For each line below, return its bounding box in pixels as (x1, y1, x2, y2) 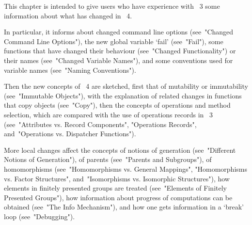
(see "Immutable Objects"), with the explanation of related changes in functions (4, 90, 242, 100)
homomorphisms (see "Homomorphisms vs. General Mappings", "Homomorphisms (4, 163, 247, 174)
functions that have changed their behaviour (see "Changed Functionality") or (4, 46, 236, 56)
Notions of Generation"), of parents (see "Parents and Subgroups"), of (4, 154, 212, 164)
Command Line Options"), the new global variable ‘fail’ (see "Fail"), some (4, 36, 223, 46)
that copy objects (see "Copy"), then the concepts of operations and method (4, 100, 231, 110)
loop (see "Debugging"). (4, 211, 75, 221)
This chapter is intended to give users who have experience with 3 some (4, 1, 220, 11)
